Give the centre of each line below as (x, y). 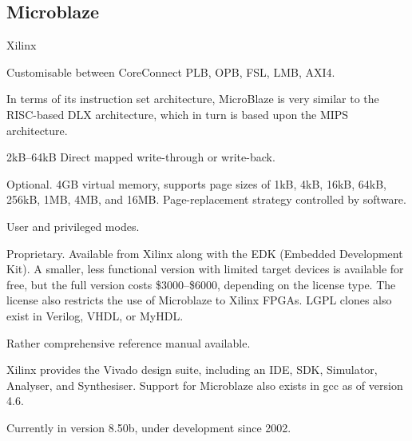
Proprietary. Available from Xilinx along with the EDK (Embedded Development (205, 253)
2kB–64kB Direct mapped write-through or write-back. (141, 157)
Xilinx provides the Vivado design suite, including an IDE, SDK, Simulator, (192, 369)
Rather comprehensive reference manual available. (129, 342)
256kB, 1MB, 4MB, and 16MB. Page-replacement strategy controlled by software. (206, 199)
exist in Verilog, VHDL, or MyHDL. (95, 315)
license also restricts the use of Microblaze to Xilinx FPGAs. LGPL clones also (199, 300)
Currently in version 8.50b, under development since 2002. (149, 427)
